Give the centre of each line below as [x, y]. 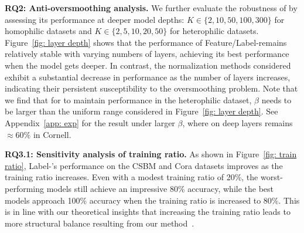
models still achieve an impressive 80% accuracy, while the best [160, 188]
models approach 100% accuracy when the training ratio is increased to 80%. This [152, 200]
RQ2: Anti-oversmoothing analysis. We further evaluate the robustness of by [151, 8]
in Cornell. [52, 134]
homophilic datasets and [48, 31]
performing [24, 188]
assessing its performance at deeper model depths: [95, 19]
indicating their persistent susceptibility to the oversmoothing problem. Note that [151, 88]
